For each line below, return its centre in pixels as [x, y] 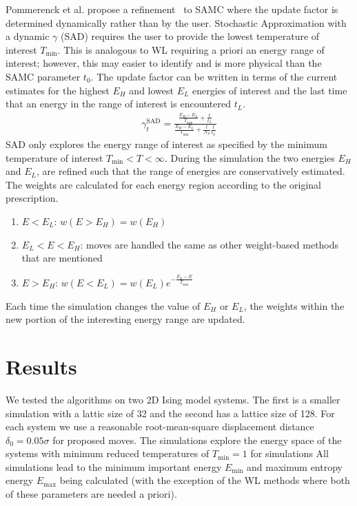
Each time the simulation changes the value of [103, 305]
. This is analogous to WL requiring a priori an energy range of [191, 49]
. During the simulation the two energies [249, 157]
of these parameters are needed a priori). [91, 494]
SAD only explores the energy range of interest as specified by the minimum [166, 144]
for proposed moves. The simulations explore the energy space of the [197, 440]
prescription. [32, 198]
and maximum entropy [295, 466]
